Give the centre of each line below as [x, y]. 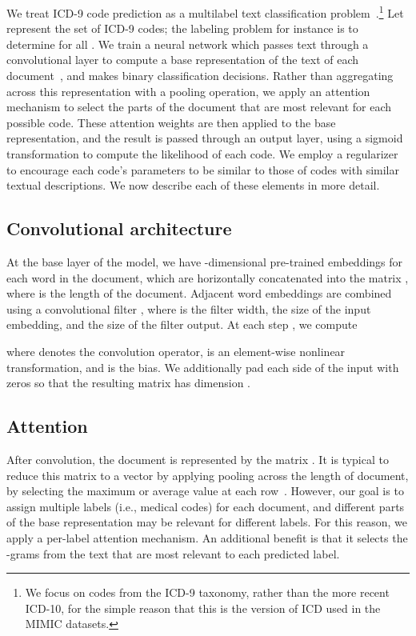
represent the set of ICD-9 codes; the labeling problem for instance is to [182, 28]
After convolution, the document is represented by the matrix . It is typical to [198, 459]
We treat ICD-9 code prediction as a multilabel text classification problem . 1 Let [205, 12]
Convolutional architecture [119, 228]
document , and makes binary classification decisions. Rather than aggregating [200, 76]
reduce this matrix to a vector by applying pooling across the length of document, [208, 475]
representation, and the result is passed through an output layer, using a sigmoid [205, 138]
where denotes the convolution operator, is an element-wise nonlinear [176, 351]
